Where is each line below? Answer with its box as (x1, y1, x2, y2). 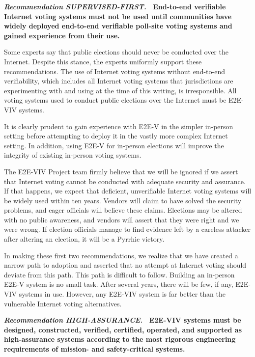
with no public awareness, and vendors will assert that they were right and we (4, 214, 239, 224)
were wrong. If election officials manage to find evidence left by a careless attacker (4, 224, 251, 234)
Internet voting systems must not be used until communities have (4, 11, 232, 21)
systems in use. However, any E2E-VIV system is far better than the (19, 289, 226, 299)
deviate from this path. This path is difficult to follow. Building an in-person (4, 269, 235, 279)
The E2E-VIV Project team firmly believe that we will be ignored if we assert (4, 166, 238, 176)
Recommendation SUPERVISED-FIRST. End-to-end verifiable (4, 1, 226, 11)
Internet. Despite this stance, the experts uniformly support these (4, 56, 202, 66)
